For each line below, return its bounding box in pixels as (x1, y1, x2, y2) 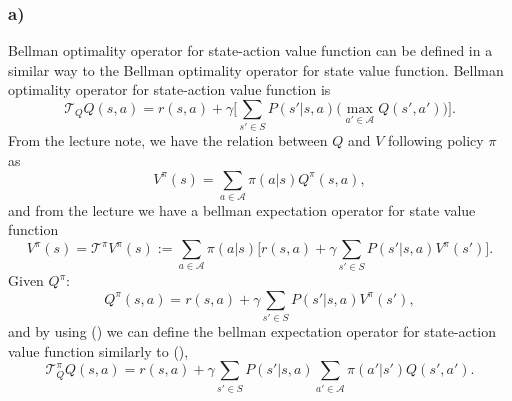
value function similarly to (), (8, 340, 189, 361)
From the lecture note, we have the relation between (8, 130, 328, 151)
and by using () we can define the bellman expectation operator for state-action (8, 321, 496, 342)
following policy (388, 130, 484, 151)
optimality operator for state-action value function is (8, 79, 331, 100)
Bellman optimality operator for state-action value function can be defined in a (8, 40, 493, 61)
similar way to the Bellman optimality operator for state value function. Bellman (8, 59, 504, 80)
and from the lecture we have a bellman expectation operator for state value (8, 199, 476, 220)
